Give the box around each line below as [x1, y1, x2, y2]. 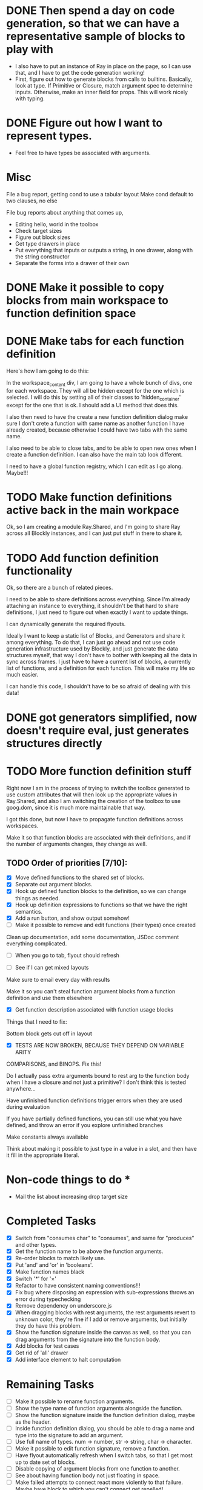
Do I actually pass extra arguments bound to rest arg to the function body [6, 1072, 190, 1079]
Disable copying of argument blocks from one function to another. [15, 1465, 180, 1472]
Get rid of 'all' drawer [15, 1349, 68, 1356]
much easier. [6, 671, 39, 678]
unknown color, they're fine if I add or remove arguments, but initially [15, 1316, 187, 1323]
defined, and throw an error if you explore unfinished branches [6, 1121, 164, 1128]
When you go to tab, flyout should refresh [15, 951, 120, 959]
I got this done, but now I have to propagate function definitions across [6, 815, 184, 823]
